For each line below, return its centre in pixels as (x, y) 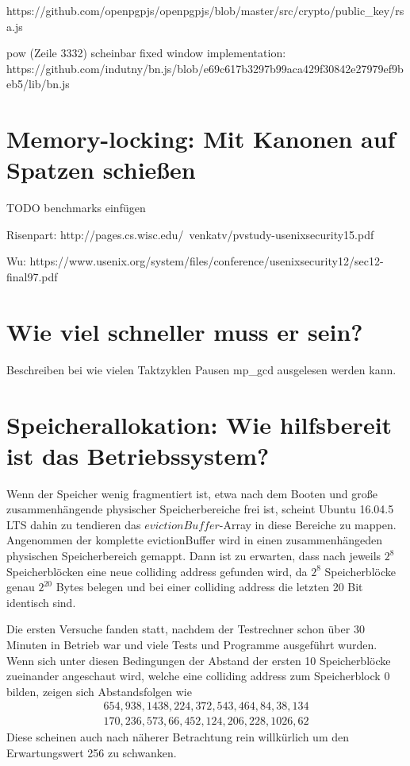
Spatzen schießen (101, 170)
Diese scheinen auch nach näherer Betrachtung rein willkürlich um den (178, 737)
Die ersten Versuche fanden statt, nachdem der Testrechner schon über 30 (186, 629)
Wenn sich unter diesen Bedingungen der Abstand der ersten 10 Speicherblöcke (199, 660)
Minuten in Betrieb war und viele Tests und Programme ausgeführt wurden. (192, 645)
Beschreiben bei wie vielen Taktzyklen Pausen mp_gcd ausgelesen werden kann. (201, 369)
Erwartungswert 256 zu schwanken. (92, 753)
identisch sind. (41, 602)
